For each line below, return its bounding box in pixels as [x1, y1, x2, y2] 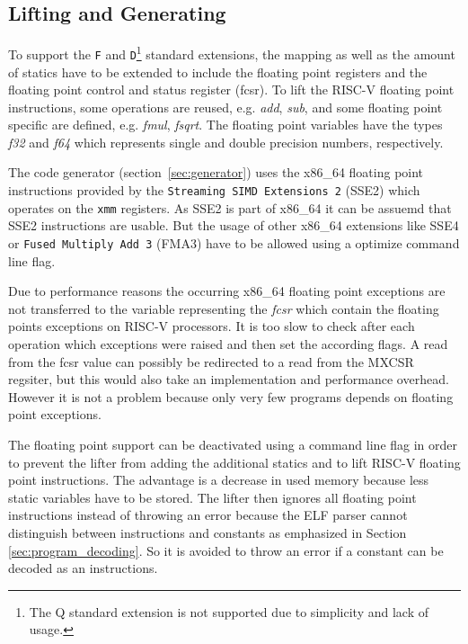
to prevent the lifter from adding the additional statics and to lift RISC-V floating [8, 452, 461, 471]
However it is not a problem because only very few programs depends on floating [8, 387, 454, 406]
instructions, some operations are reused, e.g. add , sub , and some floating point [8, 97, 443, 116]
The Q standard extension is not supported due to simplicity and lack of [29, 602, 429, 621]
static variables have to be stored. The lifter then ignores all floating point [8, 487, 417, 506]
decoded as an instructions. [8, 559, 158, 577]
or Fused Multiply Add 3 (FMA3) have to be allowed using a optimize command [8, 233, 460, 252]
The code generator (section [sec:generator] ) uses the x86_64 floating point [8, 163, 424, 182]
